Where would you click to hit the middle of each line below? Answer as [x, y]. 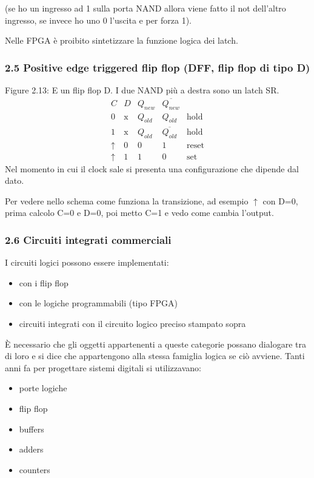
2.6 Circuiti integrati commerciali [88, 239]
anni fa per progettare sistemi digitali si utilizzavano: [103, 367]
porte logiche [43, 388]
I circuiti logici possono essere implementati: [87, 262]
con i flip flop [44, 282]
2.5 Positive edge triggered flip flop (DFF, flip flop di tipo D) [158, 67]
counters [35, 469]
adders [31, 449]
